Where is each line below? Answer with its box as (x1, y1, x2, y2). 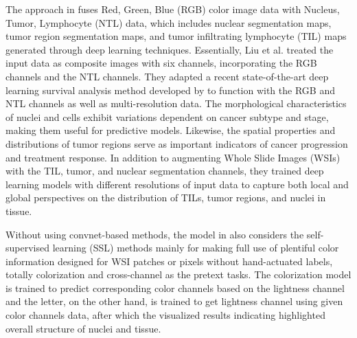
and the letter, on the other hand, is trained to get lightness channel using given (5, 294, 343, 308)
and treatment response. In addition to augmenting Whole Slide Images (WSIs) (5, 150, 341, 164)
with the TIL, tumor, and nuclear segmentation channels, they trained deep (5, 164, 324, 178)
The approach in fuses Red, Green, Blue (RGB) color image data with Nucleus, (5, 2, 340, 16)
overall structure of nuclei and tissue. (5, 321, 161, 335)
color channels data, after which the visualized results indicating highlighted (5, 308, 325, 322)
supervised (5, 240, 49, 255)
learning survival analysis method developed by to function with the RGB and (5, 82, 335, 97)
